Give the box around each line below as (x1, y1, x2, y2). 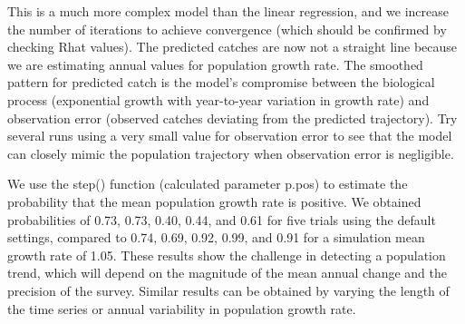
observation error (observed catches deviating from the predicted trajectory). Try (7, 108, 458, 127)
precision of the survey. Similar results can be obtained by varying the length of (7, 280, 450, 299)
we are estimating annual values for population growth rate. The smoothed (7, 54, 423, 74)
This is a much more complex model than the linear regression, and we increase (7, 2, 450, 20)
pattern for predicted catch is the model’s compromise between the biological (7, 73, 435, 92)
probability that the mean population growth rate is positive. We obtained (7, 191, 421, 211)
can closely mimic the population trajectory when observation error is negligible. (7, 143, 454, 162)
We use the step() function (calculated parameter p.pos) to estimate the (7, 174, 408, 193)
